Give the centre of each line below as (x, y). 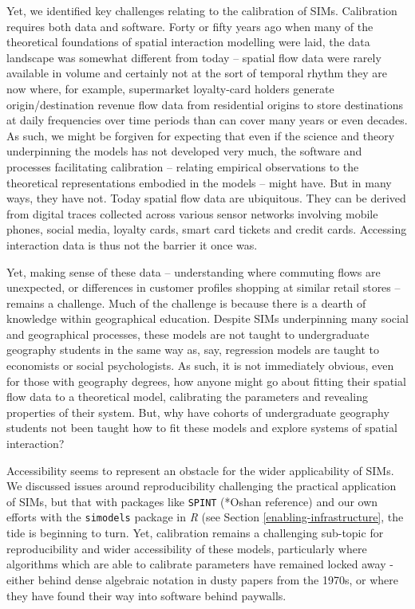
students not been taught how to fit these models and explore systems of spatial (202, 428)
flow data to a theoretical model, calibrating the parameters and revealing (187, 397)
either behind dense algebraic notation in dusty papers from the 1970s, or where (202, 579)
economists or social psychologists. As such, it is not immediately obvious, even (200, 365)
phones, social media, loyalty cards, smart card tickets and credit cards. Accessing (207, 229)
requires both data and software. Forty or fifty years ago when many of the (190, 26)
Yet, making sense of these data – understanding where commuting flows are (194, 271)
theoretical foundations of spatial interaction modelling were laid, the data (188, 42)
